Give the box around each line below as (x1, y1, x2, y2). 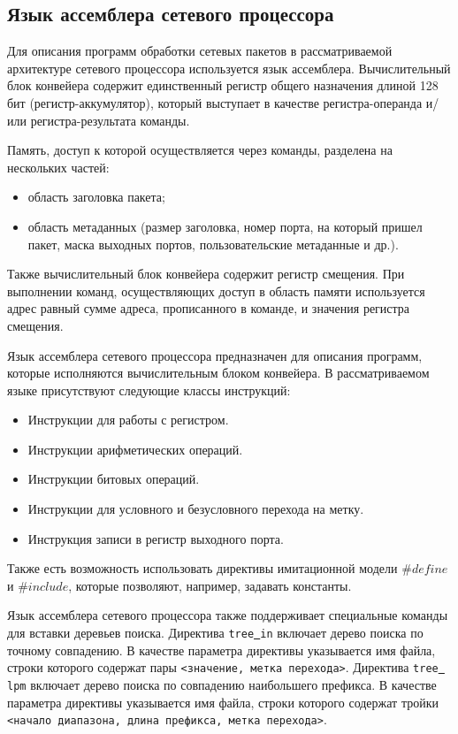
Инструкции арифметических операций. (27, 440, 243, 458)
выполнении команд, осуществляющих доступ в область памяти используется (7, 281, 425, 300)
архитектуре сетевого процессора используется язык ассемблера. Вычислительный (7, 58, 451, 77)
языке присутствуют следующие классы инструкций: (7, 380, 291, 399)
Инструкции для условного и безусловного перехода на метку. (27, 500, 364, 518)
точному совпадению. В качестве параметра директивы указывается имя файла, (7, 640, 436, 659)
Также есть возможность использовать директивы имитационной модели (7, 559, 398, 577)
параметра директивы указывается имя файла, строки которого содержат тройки (7, 692, 439, 711)
